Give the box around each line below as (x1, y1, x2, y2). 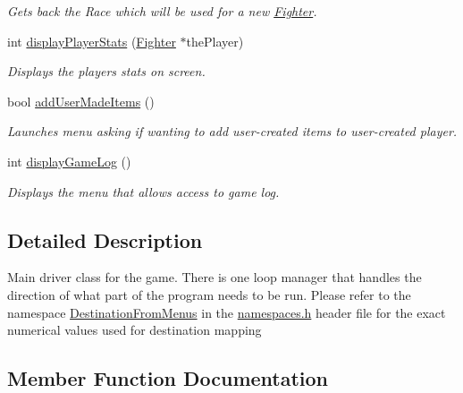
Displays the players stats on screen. (7, 62, 206, 81)
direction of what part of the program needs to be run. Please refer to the (7, 285, 411, 303)
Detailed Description (7, 226, 203, 253)
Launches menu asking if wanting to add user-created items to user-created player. (7, 122, 458, 141)
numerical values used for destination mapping (7, 320, 262, 339)
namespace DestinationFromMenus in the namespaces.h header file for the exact (7, 303, 446, 321)
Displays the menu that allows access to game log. (7, 182, 280, 201)
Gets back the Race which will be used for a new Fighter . (7, 2, 317, 20)
